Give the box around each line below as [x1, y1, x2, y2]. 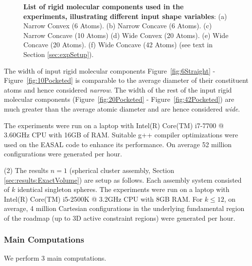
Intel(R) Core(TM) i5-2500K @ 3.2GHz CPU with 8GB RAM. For [4, 193, 203, 204]
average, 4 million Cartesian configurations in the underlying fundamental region [4, 203, 245, 213]
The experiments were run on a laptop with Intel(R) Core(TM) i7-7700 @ [4, 120, 224, 130]
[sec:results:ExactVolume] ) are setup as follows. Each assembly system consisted [4, 174, 242, 185]
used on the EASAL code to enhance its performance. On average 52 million [4, 139, 232, 149]
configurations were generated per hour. [4, 149, 122, 159]
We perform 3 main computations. [4, 252, 107, 263]
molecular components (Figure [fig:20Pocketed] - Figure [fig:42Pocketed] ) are [4, 94, 234, 104]
